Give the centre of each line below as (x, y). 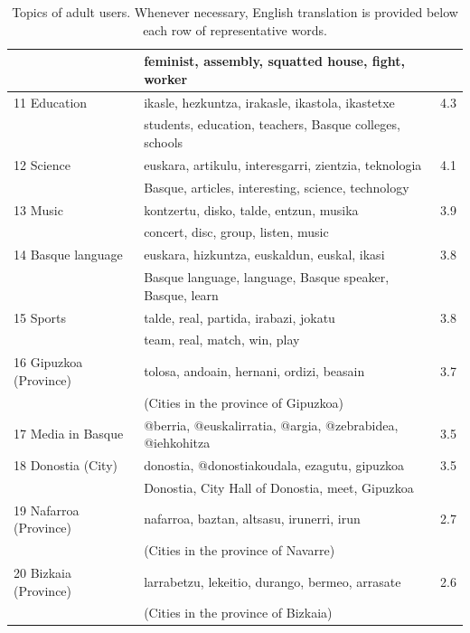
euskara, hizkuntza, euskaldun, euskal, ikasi (264, 255)
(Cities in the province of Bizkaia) (238, 613)
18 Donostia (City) (66, 464)
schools (164, 142)
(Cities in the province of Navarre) (240, 550)
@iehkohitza (177, 443)
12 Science (42, 164)
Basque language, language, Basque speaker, (267, 277)
